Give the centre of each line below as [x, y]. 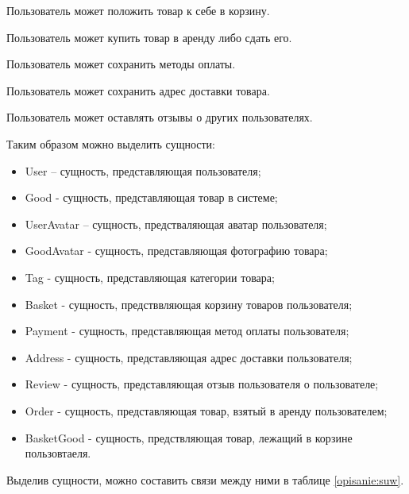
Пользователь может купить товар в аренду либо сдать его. [149, 37]
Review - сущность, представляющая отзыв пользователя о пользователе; [202, 384]
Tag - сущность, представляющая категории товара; [150, 277]
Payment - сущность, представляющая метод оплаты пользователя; [187, 331]
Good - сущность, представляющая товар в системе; [151, 197]
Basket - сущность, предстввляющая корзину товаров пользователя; [189, 304]
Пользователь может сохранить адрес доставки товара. [138, 90]
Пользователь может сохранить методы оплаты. [121, 64]
